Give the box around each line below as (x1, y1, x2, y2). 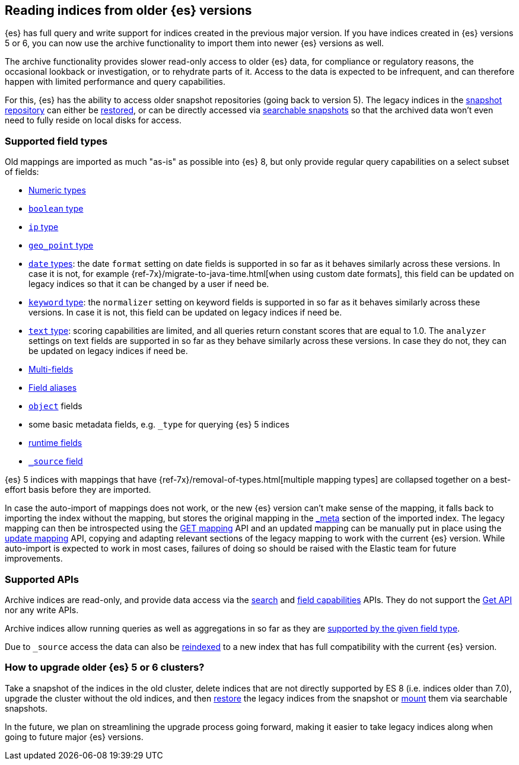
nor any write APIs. (5, 604, 79, 615)
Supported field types (5, 135, 108, 147)
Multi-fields (28, 364, 74, 375)
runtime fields (28, 438, 82, 448)
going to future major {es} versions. (5, 731, 144, 742)
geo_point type (28, 240, 94, 251)
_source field (28, 456, 83, 467)
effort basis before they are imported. (5, 485, 151, 495)
